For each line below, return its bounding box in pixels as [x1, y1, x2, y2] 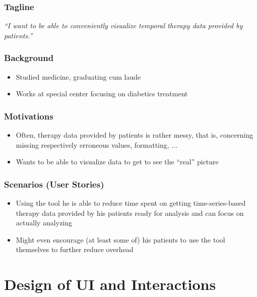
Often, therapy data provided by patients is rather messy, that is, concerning [16, 130, 253, 140]
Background [4, 51, 54, 64]
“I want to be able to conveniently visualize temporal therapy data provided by [4, 20, 243, 31]
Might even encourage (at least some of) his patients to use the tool [16, 234, 225, 245]
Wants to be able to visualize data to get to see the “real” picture [16, 156, 219, 167]
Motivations [4, 109, 53, 122]
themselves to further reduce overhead [16, 244, 134, 255]
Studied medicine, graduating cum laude [16, 71, 141, 82]
